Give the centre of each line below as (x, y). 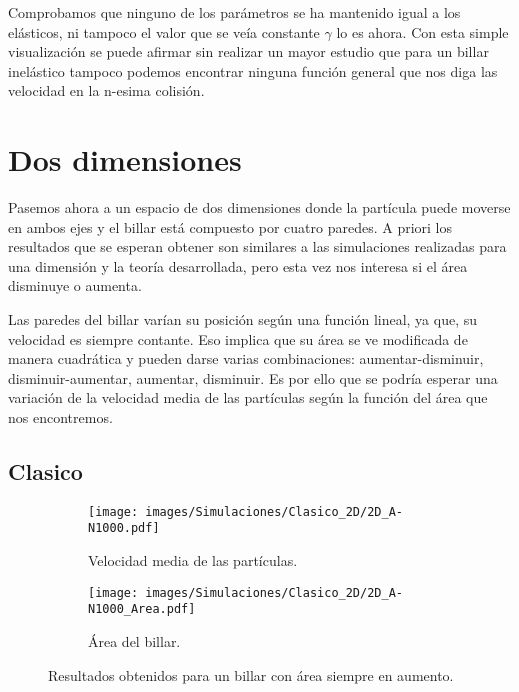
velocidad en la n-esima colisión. (106, 90)
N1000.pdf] (124, 528)
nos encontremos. (60, 417)
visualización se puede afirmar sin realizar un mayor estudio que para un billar (248, 51)
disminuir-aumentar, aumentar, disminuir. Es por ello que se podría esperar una (253, 377)
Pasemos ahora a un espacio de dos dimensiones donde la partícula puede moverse (259, 207)
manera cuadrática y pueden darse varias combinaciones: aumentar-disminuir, (246, 358)
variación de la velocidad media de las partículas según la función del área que (248, 397)
